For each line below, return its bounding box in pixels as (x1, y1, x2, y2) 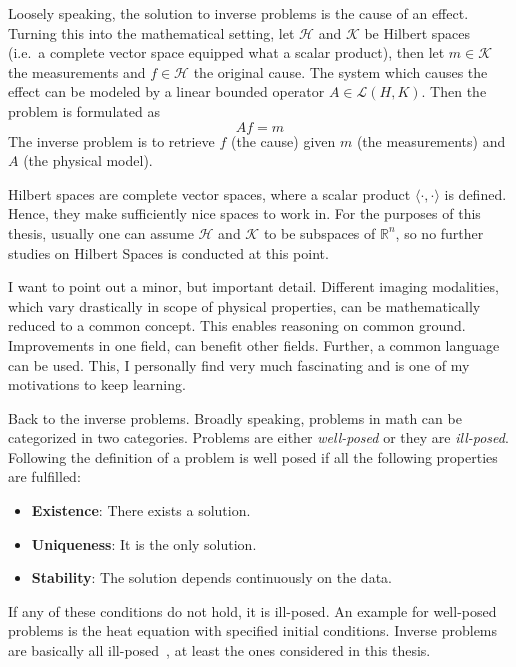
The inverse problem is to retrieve (8, 130, 215, 151)
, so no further (395, 222, 484, 243)
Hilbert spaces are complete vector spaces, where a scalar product (8, 183, 411, 204)
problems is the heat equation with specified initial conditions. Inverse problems (8, 620, 498, 641)
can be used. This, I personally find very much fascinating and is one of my (8, 354, 470, 375)
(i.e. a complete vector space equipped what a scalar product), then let (8, 42, 445, 63)
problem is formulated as (8, 100, 160, 121)
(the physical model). (23, 150, 153, 171)
